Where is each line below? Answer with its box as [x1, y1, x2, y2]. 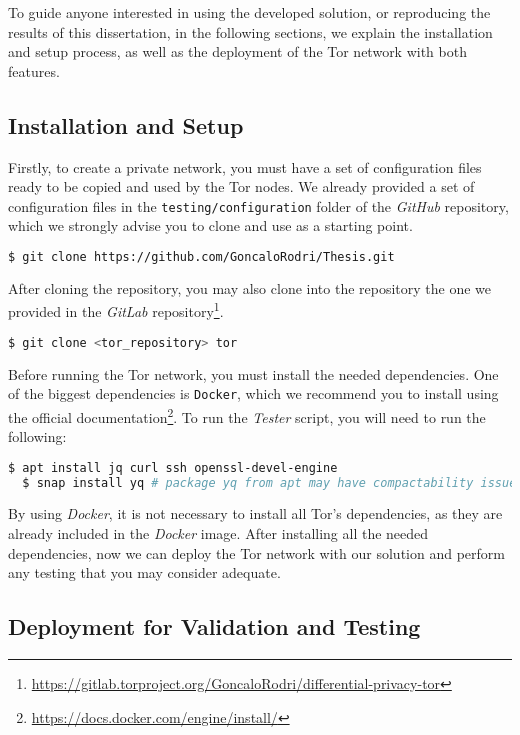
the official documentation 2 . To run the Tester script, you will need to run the [8, 403, 486, 427]
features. [8, 60, 60, 81]
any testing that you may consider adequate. [8, 562, 281, 583]
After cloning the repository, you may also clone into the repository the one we [8, 277, 492, 298]
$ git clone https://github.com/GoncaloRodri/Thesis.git [8, 250, 395, 265]
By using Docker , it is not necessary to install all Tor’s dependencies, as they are [8, 503, 503, 524]
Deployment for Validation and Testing [8, 611, 421, 642]
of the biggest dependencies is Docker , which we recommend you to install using [8, 383, 499, 404]
